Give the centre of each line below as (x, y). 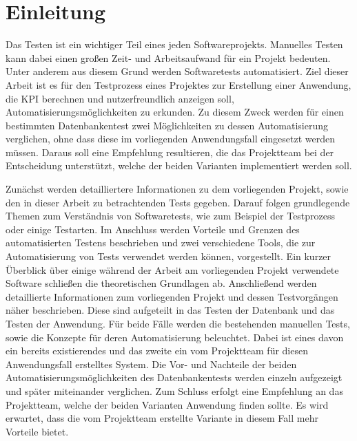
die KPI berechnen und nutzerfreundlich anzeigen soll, (120, 98)
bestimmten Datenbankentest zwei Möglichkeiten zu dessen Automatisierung (167, 125)
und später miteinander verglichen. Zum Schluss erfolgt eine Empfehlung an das (174, 390)
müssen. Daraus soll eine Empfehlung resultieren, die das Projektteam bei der (170, 152)
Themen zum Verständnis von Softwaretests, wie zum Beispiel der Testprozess (171, 216)
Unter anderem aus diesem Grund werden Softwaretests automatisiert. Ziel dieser (177, 71)
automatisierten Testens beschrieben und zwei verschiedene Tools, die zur (161, 243)
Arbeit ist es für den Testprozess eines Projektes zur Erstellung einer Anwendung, (178, 84)
